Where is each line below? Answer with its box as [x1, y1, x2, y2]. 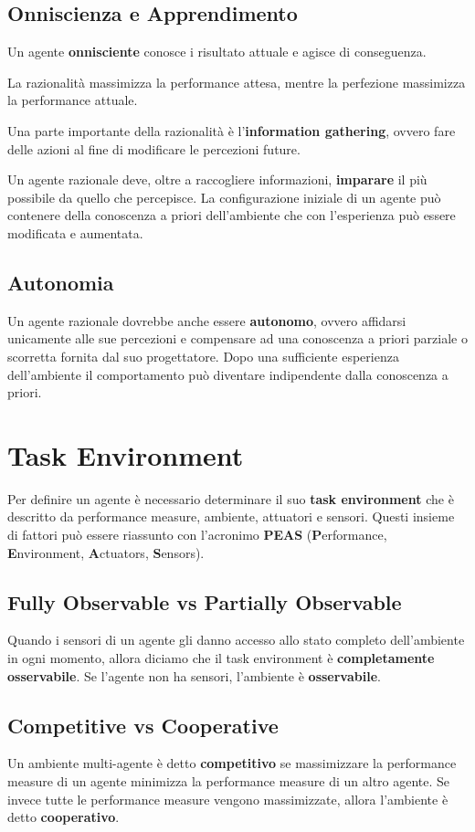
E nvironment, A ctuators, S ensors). [7, 542, 205, 562]
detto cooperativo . [7, 807, 120, 827]
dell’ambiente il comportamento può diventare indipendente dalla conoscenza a [7, 364, 449, 384]
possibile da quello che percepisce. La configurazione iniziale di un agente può [7, 187, 441, 206]
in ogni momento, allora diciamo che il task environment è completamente [7, 648, 435, 668]
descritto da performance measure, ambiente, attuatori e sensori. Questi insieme [7, 507, 455, 526]
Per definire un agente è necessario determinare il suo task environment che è [7, 489, 454, 508]
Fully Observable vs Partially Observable [7, 587, 402, 616]
